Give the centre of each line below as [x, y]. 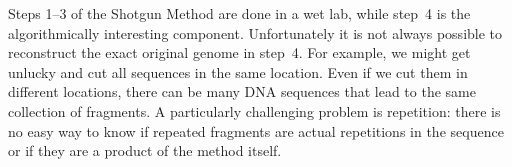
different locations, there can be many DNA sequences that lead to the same [242, 91]
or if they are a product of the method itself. [145, 150]
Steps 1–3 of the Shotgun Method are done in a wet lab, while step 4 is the [239, 13]
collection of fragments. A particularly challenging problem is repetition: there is [254, 110]
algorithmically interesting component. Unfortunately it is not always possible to [255, 32]
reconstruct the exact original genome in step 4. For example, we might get [239, 52]
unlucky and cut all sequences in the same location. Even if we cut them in [238, 71]
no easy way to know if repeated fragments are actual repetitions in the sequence [256, 130]
